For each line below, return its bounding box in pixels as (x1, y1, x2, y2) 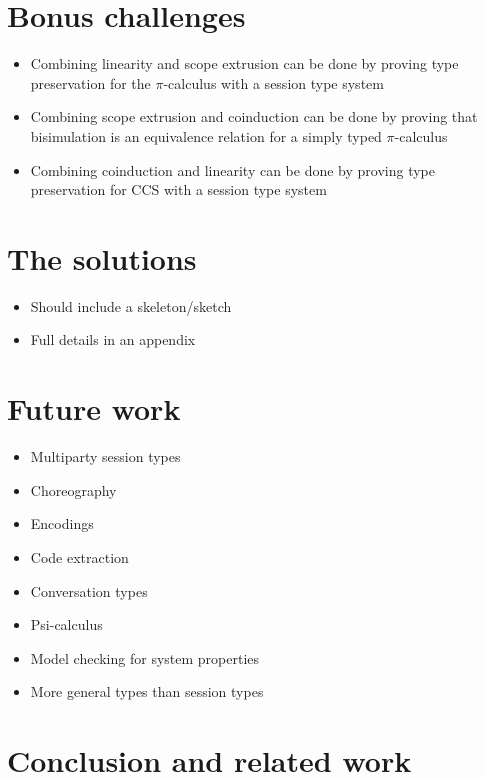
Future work (7, 388, 181, 429)
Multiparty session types (30, 446, 181, 467)
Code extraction (30, 546, 129, 567)
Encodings (30, 513, 94, 534)
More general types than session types (30, 681, 264, 702)
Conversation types (30, 580, 148, 601)
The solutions (7, 237, 197, 278)
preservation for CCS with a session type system (30, 179, 327, 200)
